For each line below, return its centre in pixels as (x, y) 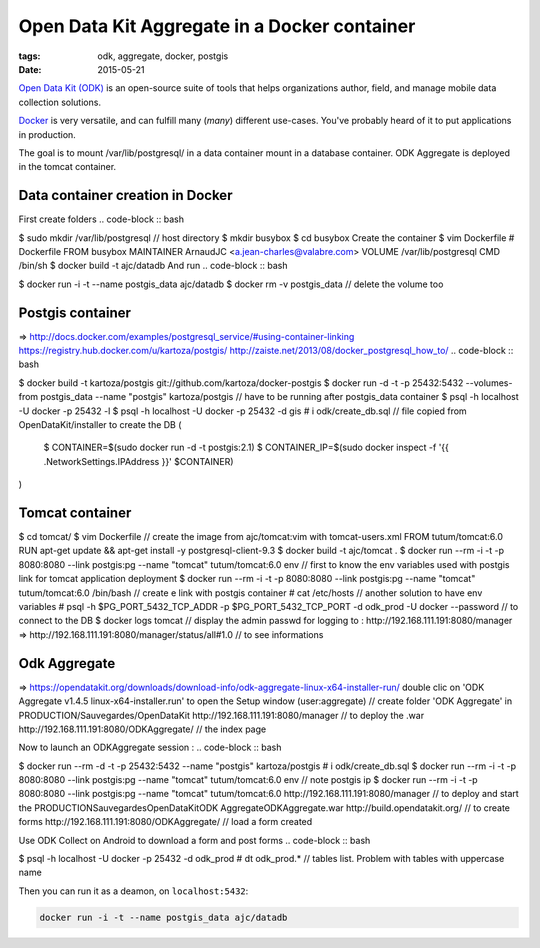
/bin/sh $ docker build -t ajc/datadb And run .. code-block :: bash (153, 266)
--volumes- (489, 382)
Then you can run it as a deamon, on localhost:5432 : (133, 891)
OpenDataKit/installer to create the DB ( (100, 424)
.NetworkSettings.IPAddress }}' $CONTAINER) (138, 461)
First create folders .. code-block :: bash (101, 219)
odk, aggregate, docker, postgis (163, 56)
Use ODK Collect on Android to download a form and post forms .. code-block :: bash (194, 840)
